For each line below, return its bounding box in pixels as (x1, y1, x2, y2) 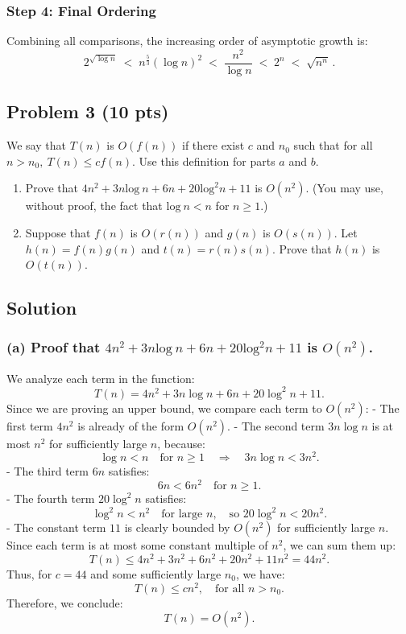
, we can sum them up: (283, 537, 396, 554)
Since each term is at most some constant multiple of (6, 537, 268, 554)
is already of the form (77, 417, 184, 434)
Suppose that (25, 224, 91, 241)
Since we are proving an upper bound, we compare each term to (6, 399, 322, 416)
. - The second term (227, 417, 325, 434)
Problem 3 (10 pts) (6, 99, 169, 124)
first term (6, 417, 53, 434)
